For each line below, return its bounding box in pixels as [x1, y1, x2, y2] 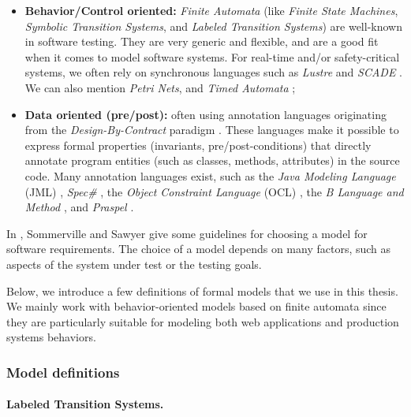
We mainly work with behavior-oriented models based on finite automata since [6, 298, 387, 315]
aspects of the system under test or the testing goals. [6, 255, 262, 272]
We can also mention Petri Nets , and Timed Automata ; [24, 79, 296, 95]
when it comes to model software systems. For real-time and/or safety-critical [24, 48, 400, 65]
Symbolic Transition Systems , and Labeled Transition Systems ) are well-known [24, 17, 402, 34]
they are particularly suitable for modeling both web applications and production [6, 313, 399, 330]
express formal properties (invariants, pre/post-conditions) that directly [24, 136, 372, 153]
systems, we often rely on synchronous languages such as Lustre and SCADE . [24, 64, 402, 80]
